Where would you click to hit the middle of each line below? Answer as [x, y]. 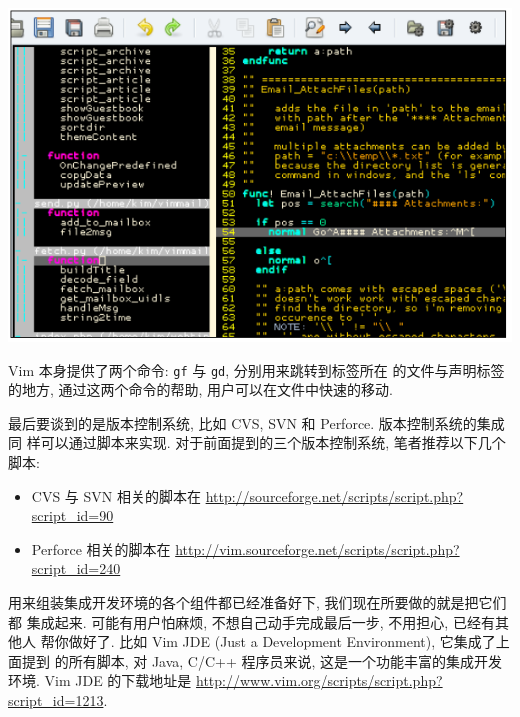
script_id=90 [72, 515]
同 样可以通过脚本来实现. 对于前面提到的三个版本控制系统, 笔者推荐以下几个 [257, 442]
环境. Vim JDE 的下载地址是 [100, 680]
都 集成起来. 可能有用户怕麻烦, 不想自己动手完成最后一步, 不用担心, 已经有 [251, 621]
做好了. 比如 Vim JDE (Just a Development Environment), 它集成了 [282, 641]
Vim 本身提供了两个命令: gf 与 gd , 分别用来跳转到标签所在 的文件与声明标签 [256, 369]
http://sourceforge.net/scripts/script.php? [334, 495]
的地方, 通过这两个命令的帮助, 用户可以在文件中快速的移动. [200, 389]
